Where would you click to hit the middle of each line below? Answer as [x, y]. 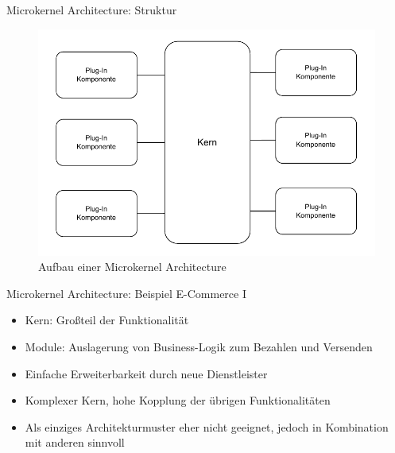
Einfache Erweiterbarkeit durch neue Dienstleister [146, 373]
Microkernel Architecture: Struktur [92, 10]
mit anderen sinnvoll [75, 442]
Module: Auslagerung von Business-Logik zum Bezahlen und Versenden [199, 346]
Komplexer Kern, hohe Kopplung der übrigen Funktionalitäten [178, 400]
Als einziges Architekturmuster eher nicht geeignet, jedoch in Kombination [207, 426]
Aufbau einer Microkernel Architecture [132, 267]
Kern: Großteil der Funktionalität [107, 320]
